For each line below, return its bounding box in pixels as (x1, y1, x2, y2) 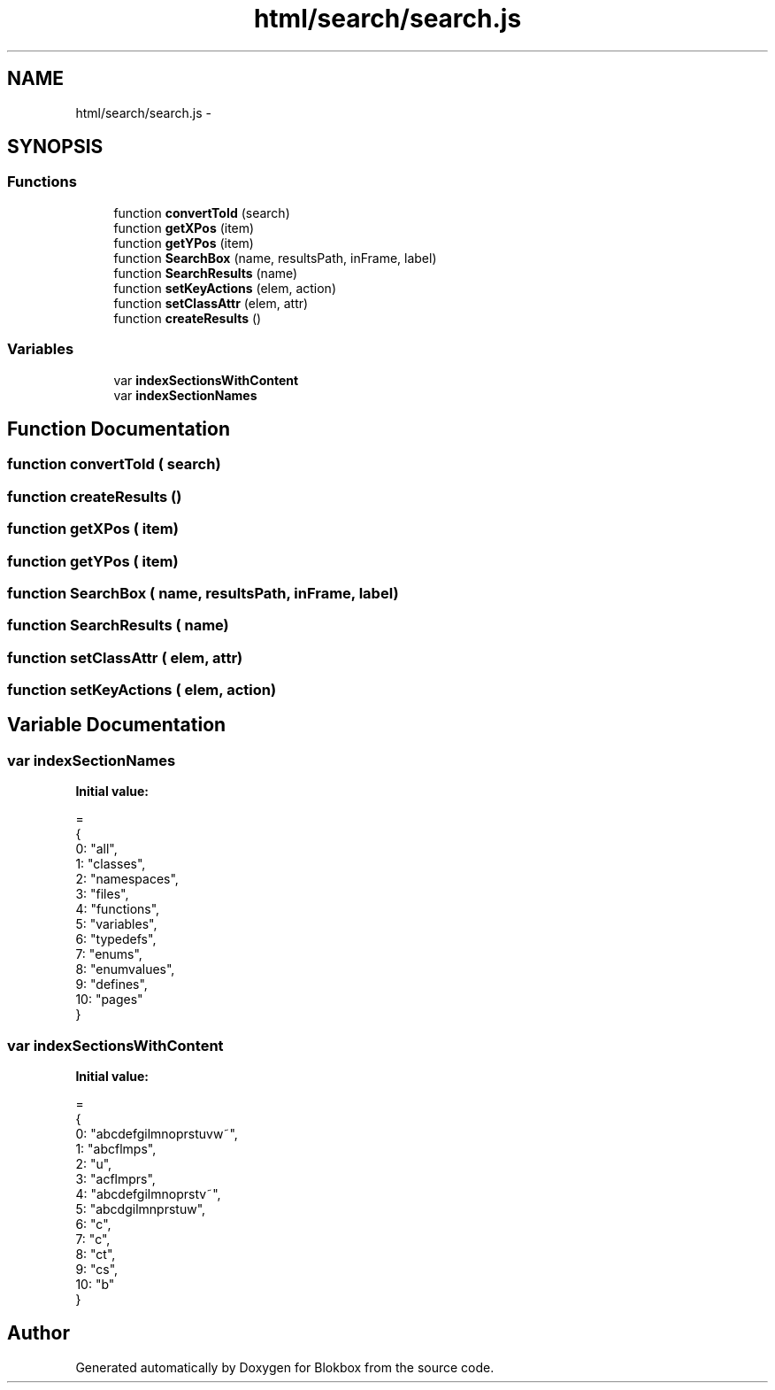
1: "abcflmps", (75, 1141, 157, 1156)
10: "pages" (75, 992, 143, 1008)
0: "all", (75, 841, 118, 857)
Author (7, 1322, 70, 1345)
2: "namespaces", (75, 871, 179, 887)
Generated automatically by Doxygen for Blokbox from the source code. (75, 1359, 495, 1375)
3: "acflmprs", (75, 1171, 156, 1186)
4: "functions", (75, 901, 160, 917)
